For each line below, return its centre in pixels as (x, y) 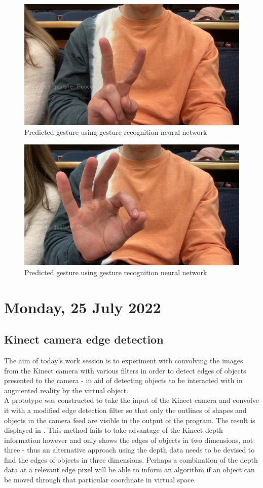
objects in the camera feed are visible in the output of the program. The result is (130, 420)
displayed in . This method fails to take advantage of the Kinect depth (114, 430)
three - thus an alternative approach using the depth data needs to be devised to (129, 450)
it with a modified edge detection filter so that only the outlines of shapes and (125, 410)
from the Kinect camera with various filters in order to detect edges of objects (125, 370)
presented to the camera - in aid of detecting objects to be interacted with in (123, 380)
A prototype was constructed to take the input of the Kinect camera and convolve (132, 400)
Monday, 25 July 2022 (83, 307)
